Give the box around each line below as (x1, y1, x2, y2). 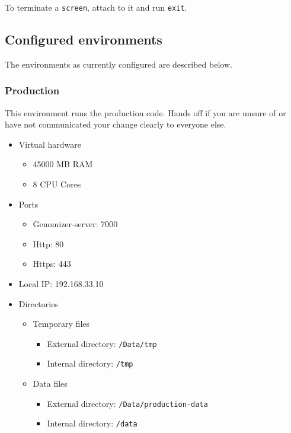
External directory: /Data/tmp (47, 337, 157, 349)
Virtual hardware (18, 138, 81, 150)
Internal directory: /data (47, 417, 137, 429)
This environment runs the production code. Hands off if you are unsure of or (5, 106, 286, 119)
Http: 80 (33, 237, 64, 250)
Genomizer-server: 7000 (33, 218, 118, 230)
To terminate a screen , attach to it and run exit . (5, 1, 187, 13)
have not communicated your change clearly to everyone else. (5, 118, 226, 130)
